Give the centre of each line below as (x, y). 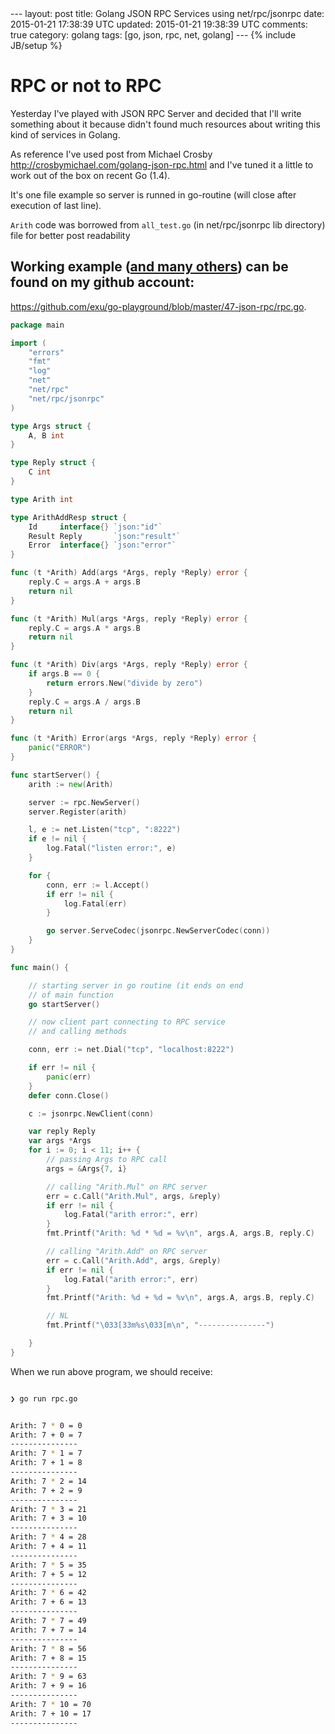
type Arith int (42, 499)
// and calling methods (78, 1032)
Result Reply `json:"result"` (105, 536)
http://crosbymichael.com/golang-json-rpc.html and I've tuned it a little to (162, 164)
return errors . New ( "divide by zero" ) (124, 683)
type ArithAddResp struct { (69, 517)
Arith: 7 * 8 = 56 (48, 1648)
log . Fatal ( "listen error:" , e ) (111, 848)
